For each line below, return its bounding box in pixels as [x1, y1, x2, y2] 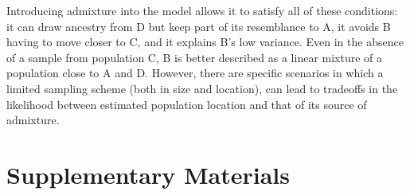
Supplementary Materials [6, 158, 290, 190]
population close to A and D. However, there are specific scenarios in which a [6, 64, 384, 81]
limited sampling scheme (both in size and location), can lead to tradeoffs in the [6, 80, 398, 96]
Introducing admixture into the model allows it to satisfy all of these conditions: [6, 2, 398, 18]
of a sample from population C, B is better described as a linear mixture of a [6, 49, 383, 65]
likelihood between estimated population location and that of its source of [6, 96, 367, 112]
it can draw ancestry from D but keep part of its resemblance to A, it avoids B [6, 18, 391, 34]
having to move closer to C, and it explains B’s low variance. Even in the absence [6, 33, 404, 50]
